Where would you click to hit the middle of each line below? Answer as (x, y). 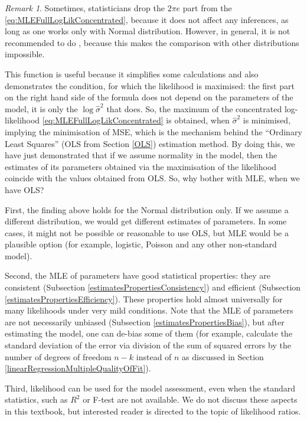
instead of (154, 356)
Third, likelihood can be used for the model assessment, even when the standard (150, 388)
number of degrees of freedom (58, 356)
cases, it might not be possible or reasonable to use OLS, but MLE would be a (147, 232)
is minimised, (267, 120)
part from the (207, 8)
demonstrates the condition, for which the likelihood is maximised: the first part (150, 85)
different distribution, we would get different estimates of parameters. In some (146, 221)
